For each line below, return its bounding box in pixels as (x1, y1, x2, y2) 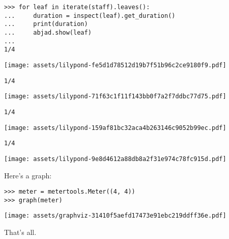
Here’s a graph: (4, 170, 52, 180)
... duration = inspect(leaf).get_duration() (4, 12, 176, 19)
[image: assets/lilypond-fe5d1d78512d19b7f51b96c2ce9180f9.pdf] (4, 61, 226, 69)
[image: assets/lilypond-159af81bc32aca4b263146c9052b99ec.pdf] (4, 124, 226, 131)
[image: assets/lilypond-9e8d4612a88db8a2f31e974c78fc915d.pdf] (4, 155, 226, 163)
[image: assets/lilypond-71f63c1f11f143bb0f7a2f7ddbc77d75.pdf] (4, 93, 226, 100)
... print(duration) (4, 20, 88, 28)
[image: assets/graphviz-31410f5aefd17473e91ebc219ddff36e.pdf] (4, 212, 226, 220)
